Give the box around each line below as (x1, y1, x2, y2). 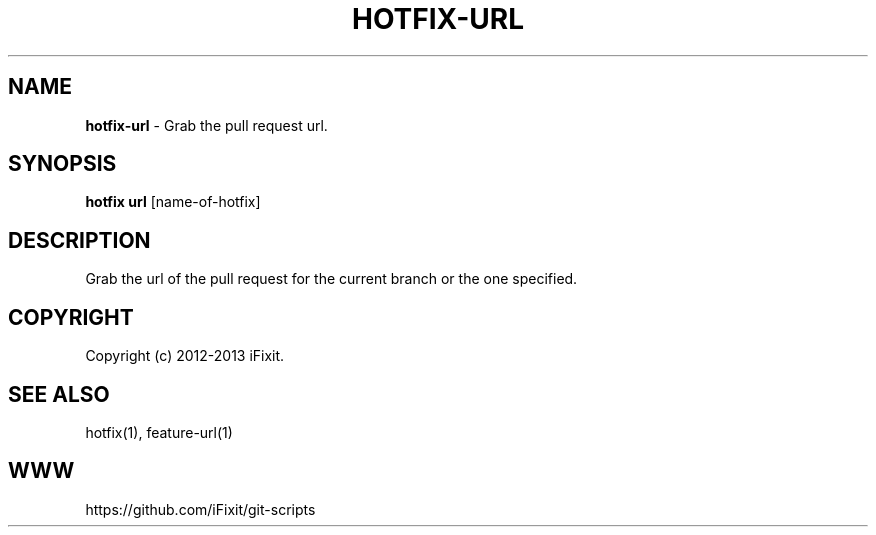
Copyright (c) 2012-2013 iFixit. (85, 347, 285, 365)
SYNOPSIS (8, 151, 117, 177)
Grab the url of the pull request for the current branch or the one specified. (85, 270, 578, 288)
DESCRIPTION (8, 227, 151, 253)
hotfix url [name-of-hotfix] (85, 193, 261, 211)
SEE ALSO (8, 381, 110, 407)
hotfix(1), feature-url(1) (85, 423, 233, 441)
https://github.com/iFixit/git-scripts (85, 500, 316, 518)
